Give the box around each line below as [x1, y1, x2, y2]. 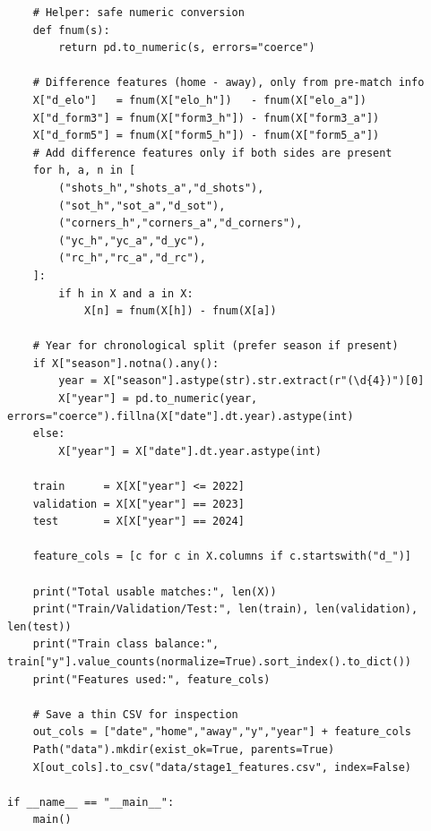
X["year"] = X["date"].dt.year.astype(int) [58, 444, 322, 458]
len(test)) [7, 620, 72, 633]
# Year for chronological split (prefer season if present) [32, 339, 399, 353]
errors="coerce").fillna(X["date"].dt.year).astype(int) [7, 409, 354, 423]
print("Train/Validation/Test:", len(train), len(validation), [32, 603, 418, 616]
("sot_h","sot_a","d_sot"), [58, 199, 226, 212]
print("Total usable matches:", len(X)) [32, 585, 277, 598]
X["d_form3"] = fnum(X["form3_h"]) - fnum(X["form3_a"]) [32, 111, 380, 124]
